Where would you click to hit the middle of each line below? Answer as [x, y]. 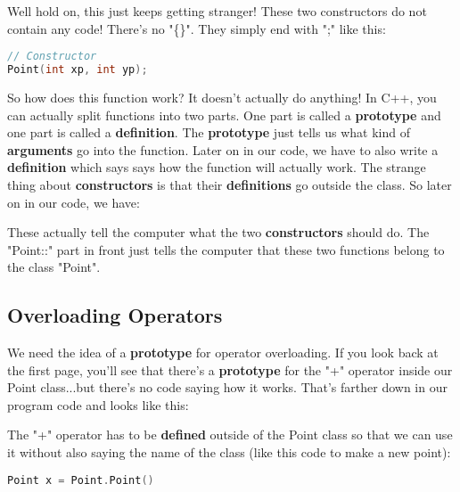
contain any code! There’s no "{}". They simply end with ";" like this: [197, 28]
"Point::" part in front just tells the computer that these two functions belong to [226, 249]
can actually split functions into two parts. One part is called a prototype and [224, 115]
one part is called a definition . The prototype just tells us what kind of [209, 132]
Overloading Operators [115, 315]
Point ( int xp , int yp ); [78, 70]
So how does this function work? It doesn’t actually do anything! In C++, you [222, 97]
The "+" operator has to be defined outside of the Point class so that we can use [230, 435]
